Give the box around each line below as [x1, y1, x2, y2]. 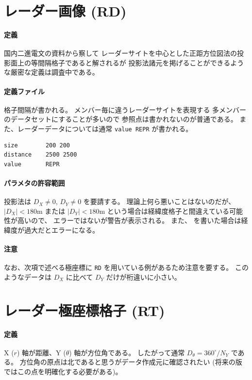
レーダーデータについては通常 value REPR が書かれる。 [17, 123, 193, 133]
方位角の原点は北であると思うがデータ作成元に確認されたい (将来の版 [19, 357, 242, 367]
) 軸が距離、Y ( [17, 347, 66, 357]
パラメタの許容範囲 [4, 177, 65, 188]
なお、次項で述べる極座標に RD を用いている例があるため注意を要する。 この [4, 262, 249, 272]
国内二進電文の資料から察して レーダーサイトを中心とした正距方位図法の [4, 48, 237, 58]
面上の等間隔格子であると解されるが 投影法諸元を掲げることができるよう [10, 57, 244, 67]
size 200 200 [4, 142, 70, 149]
